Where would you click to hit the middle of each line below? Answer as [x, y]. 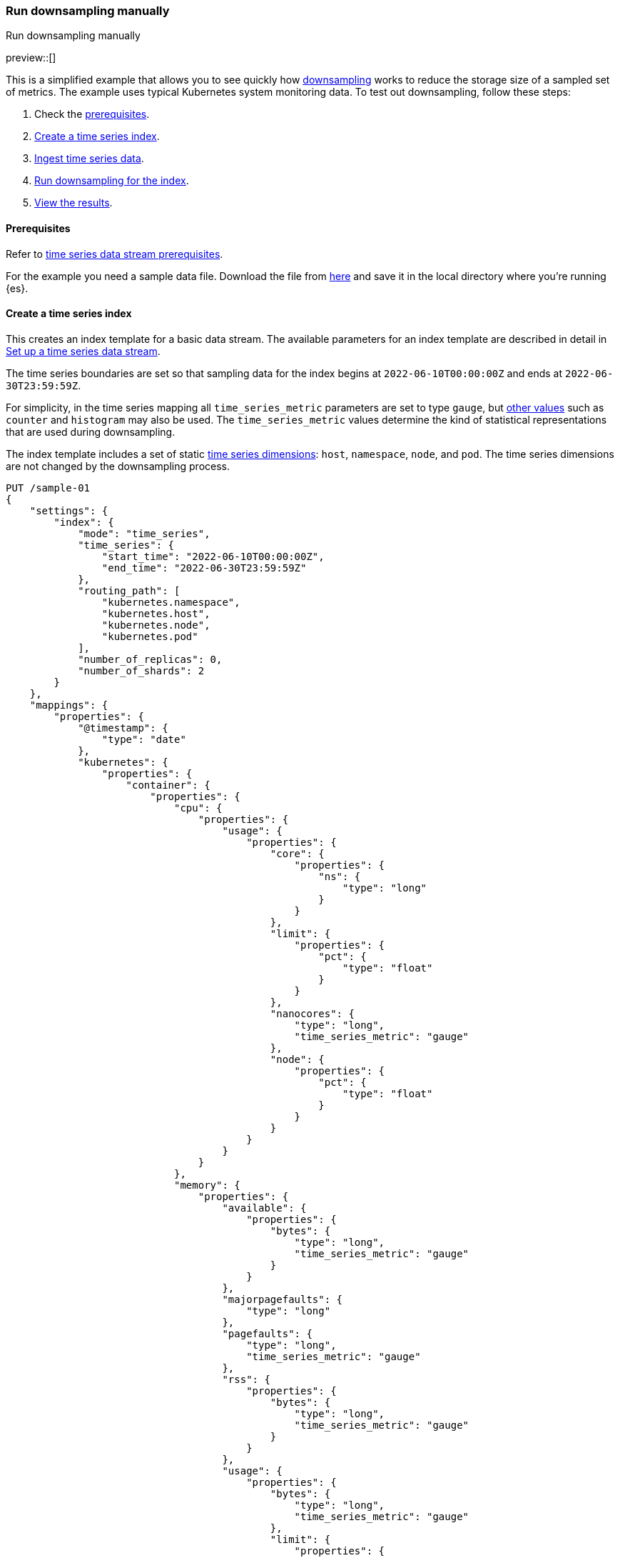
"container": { [168, 785]
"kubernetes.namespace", [171, 602]
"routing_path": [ [129, 590]
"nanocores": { [312, 1013]
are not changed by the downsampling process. [118, 466]
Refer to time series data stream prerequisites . [115, 254]
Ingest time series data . [89, 159]
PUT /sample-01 [48, 488]
